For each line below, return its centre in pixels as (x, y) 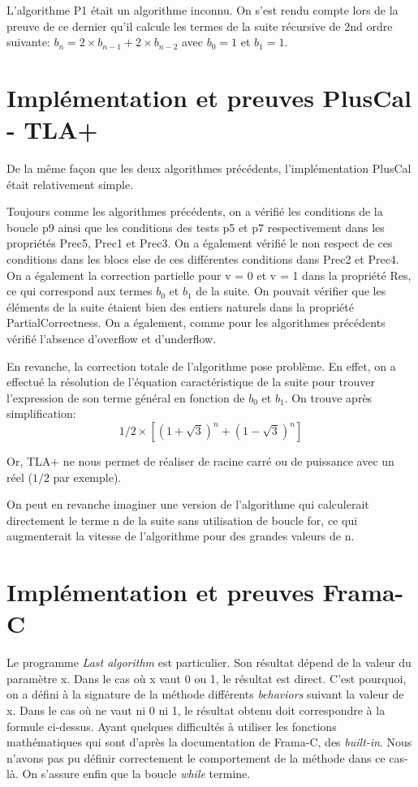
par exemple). (87, 477)
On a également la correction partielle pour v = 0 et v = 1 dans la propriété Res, (209, 275)
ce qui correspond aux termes (80, 291)
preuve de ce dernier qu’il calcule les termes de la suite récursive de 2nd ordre (200, 26)
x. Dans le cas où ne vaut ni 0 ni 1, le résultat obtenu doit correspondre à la (196, 710)
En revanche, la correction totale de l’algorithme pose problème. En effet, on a (201, 366)
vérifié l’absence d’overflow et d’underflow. (112, 339)
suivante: (28, 42)
